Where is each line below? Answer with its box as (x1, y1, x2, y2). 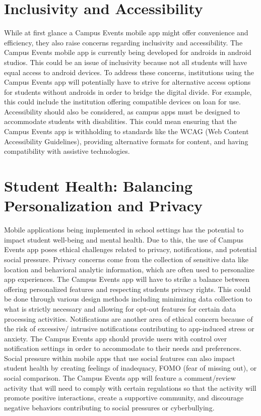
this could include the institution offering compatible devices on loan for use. (4, 96, 241, 107)
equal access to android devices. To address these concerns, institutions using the (4, 67, 254, 77)
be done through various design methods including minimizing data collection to (4, 293, 252, 304)
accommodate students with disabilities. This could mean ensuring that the (4, 116, 237, 127)
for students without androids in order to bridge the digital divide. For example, (4, 86, 252, 97)
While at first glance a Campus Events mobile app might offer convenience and (4, 27, 248, 38)
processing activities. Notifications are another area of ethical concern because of (4, 313, 253, 324)
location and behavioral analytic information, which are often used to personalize (4, 264, 254, 274)
